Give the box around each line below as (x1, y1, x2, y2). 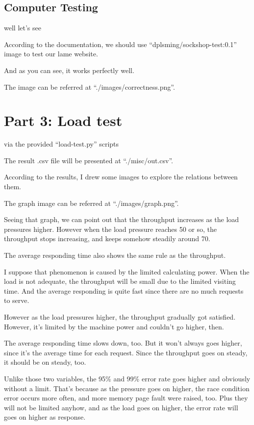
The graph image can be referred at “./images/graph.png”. (4, 198, 179, 208)
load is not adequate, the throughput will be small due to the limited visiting (4, 276, 236, 286)
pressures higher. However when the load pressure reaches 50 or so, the (4, 224, 217, 234)
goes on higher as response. (4, 412, 86, 422)
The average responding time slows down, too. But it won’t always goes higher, (4, 338, 242, 348)
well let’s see (4, 23, 41, 33)
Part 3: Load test (4, 110, 123, 130)
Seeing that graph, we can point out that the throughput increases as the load (4, 214, 239, 225)
